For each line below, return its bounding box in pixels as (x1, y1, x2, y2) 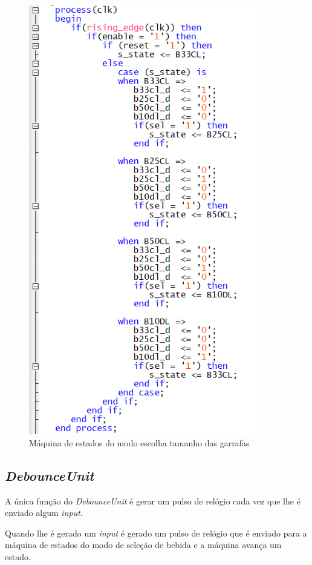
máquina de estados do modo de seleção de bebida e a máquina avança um (5, 538, 282, 551)
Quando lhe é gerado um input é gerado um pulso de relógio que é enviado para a (5, 526, 307, 539)
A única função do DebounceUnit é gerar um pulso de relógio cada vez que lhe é (5, 494, 301, 507)
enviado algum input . (5, 506, 83, 519)
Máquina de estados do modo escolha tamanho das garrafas (29, 436, 250, 449)
